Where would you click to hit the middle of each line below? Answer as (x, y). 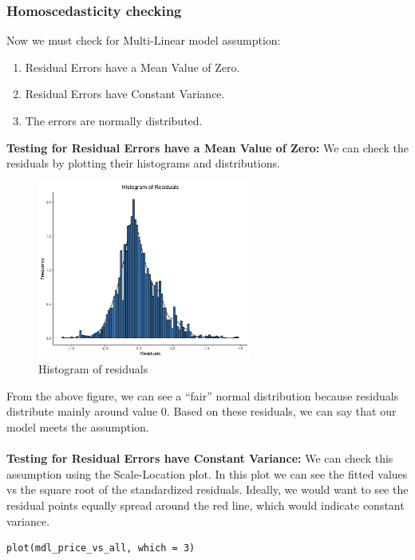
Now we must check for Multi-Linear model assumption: (144, 40)
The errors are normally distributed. (114, 120)
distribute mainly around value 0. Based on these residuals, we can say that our (202, 411)
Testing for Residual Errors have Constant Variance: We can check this (200, 458)
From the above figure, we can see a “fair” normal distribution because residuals (203, 395)
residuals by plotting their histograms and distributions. (143, 163)
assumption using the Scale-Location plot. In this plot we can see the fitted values (207, 473)
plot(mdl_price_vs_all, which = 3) (101, 548)
